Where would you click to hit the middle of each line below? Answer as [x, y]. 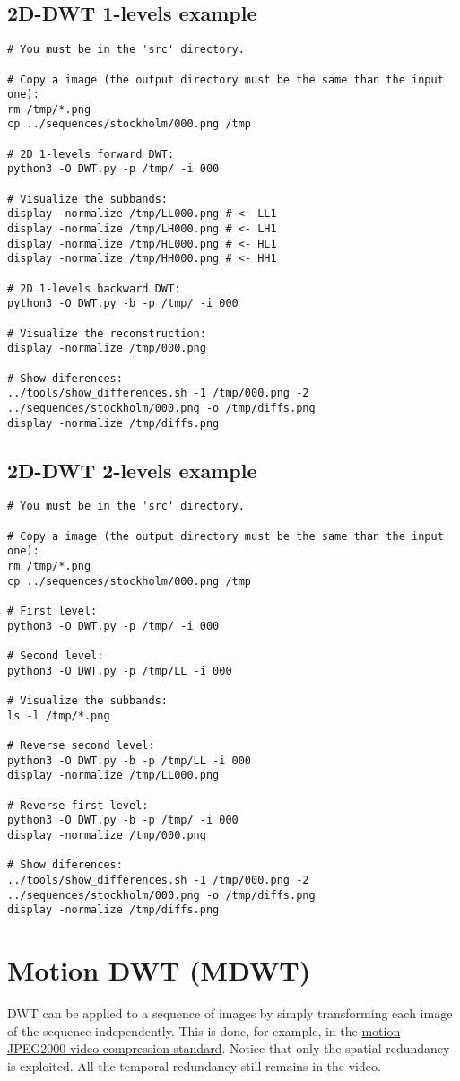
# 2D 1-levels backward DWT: [94, 288]
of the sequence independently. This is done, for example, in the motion [204, 1030]
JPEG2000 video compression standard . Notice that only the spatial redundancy [229, 1048]
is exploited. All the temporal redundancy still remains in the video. [194, 1065]
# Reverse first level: [78, 805]
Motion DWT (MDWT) [159, 970]
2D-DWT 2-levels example [132, 470]
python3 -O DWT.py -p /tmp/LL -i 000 [120, 671]
